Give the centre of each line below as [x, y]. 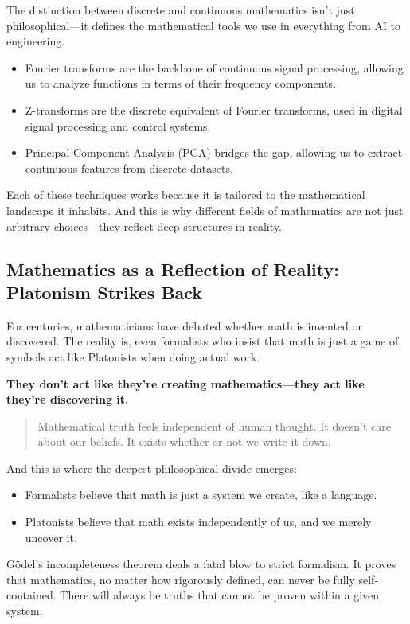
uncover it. [51, 537]
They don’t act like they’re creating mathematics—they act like [185, 383]
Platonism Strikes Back [105, 292]
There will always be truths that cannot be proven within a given [220, 595]
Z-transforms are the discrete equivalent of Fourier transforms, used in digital [214, 109]
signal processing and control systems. [118, 125]
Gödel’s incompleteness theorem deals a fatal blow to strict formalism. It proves [201, 564]
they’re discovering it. [68, 399]
